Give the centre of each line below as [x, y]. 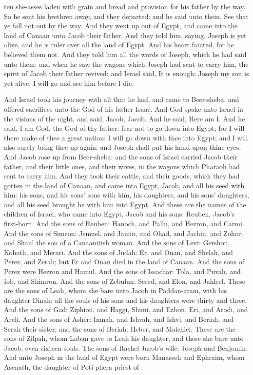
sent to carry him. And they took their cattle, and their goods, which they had [122, 176]
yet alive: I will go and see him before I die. [69, 83]
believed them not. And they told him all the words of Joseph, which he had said [125, 54]
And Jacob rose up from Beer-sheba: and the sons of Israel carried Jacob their [121, 156]
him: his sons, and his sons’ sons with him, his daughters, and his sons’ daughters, [126, 195]
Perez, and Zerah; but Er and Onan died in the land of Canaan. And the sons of [124, 262]
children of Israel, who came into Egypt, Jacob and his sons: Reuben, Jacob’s [119, 214]
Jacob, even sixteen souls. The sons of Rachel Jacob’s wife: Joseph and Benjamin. [126, 347]
